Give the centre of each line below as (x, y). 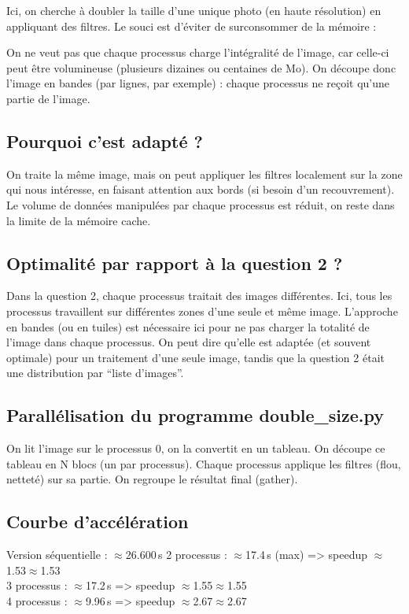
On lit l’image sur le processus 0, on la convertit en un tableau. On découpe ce (196, 448)
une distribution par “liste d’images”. (95, 373)
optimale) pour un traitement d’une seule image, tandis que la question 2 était (195, 357)
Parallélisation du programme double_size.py (195, 415)
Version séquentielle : (57, 555)
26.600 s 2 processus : (176, 555)
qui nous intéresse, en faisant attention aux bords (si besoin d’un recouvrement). (201, 189)
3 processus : (37, 585)
